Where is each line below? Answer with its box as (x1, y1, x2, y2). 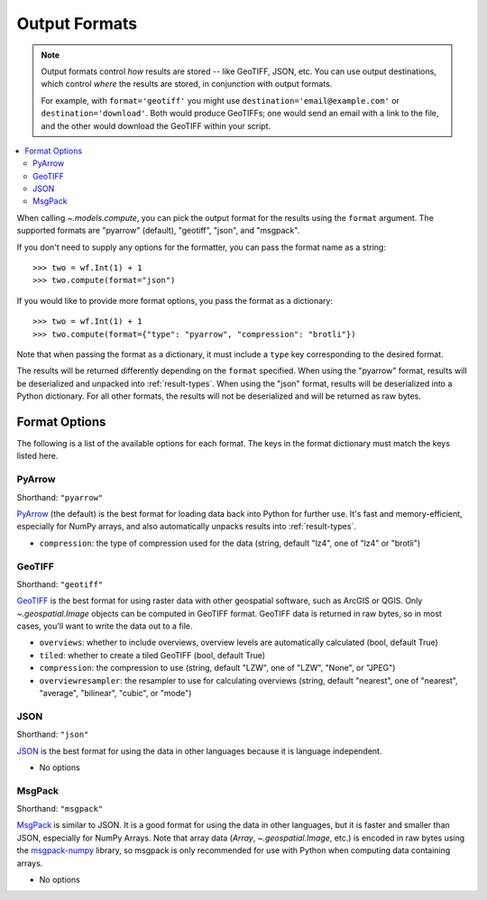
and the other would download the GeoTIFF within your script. (41, 120, 271, 131)
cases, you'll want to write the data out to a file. (16, 620, 193, 631)
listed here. (16, 451, 59, 462)
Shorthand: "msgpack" (16, 804, 104, 814)
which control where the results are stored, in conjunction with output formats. (41, 78, 333, 89)
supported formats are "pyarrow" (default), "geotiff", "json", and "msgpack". (16, 225, 300, 236)
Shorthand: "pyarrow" (16, 491, 104, 502)
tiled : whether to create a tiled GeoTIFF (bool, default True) (39, 649, 266, 660)
